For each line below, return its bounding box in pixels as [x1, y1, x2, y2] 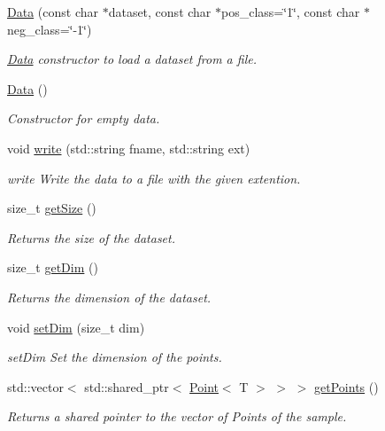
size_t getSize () [7, 199, 96, 217]
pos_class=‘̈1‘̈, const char [221, 3, 360, 20]
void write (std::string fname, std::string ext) [7, 138, 250, 157]
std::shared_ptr [84, 377, 169, 396]
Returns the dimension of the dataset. [7, 287, 212, 306]
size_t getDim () [7, 258, 98, 277]
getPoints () [314, 377, 379, 396]
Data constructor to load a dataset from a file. [7, 50, 257, 68]
